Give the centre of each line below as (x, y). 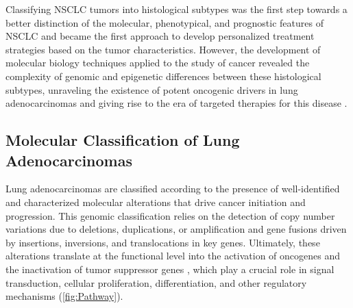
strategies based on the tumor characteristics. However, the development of (163, 49)
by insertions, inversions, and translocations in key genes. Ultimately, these (163, 242)
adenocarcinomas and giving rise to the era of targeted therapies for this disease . (176, 103)
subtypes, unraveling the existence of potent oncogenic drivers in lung (152, 89)
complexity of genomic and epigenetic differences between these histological (163, 76)
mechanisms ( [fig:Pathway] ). (64, 296)
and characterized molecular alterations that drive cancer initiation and (156, 202)
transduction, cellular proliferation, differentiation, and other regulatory (156, 282)
